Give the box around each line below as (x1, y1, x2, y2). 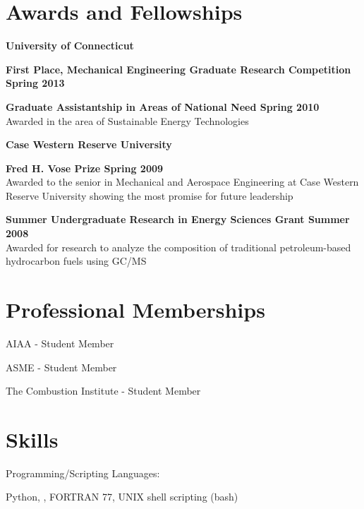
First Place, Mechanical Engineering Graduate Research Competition (6, 61, 351, 76)
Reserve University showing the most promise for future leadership (6, 188, 293, 203)
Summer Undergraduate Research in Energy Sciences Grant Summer (6, 212, 350, 227)
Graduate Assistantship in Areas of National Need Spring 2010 (6, 99, 320, 114)
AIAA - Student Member (6, 335, 114, 350)
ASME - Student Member (6, 359, 117, 374)
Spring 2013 (6, 76, 65, 90)
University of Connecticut (6, 38, 134, 53)
